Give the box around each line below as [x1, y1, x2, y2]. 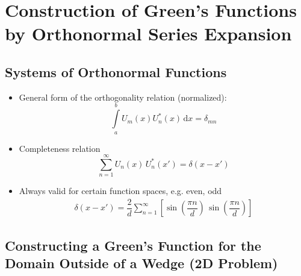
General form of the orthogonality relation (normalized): [19, 90, 227, 103]
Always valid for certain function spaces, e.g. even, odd [19, 184, 222, 197]
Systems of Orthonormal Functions [5, 62, 227, 81]
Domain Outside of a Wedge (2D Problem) [5, 254, 278, 272]
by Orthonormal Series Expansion [5, 21, 292, 46]
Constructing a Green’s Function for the [5, 236, 261, 254]
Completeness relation [19, 142, 101, 154]
